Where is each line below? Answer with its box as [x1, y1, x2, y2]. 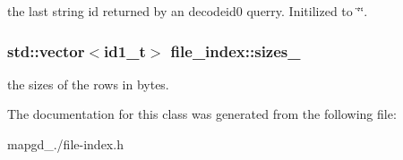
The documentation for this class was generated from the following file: [7, 105, 397, 123]
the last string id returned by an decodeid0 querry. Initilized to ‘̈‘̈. [7, 2, 368, 20]
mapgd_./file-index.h [7, 135, 124, 153]
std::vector [7, 39, 85, 62]
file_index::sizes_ [170, 39, 301, 62]
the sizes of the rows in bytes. [7, 74, 169, 93]
